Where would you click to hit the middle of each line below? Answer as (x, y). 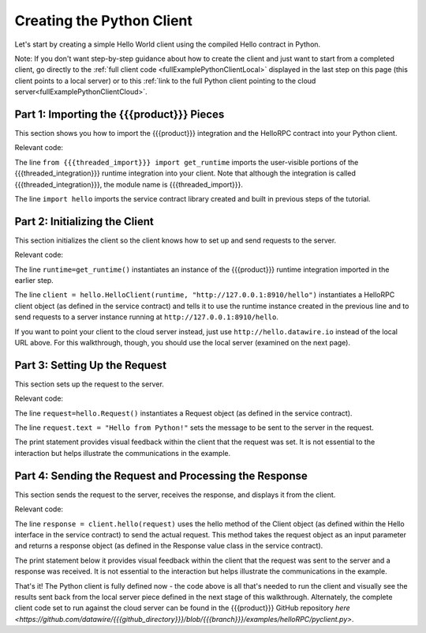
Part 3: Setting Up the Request (91, 365)
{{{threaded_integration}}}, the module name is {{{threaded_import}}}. (129, 184)
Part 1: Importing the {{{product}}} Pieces (120, 114)
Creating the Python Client (104, 21)
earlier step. (34, 281)
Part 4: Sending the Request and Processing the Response (161, 475)
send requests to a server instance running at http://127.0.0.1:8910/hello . (147, 317)
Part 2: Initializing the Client (84, 221)
